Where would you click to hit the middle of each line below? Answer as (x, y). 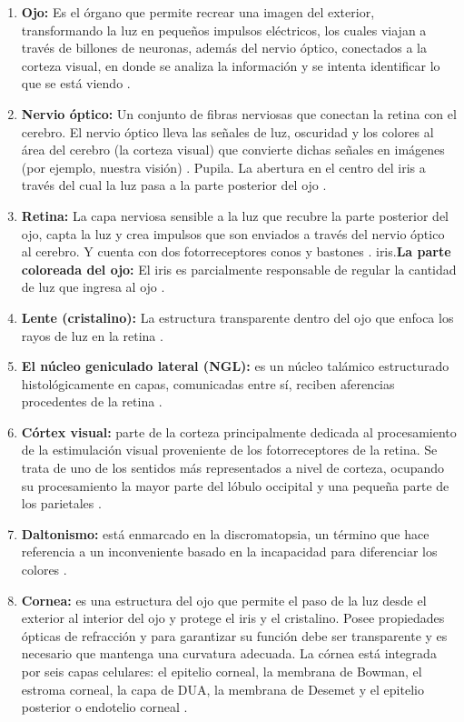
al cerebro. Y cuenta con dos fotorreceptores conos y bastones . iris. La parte (236, 251)
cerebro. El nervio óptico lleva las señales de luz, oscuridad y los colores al (227, 131)
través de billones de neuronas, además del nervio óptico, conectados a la (224, 48)
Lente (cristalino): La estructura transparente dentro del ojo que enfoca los (237, 317)
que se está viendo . (76, 83)
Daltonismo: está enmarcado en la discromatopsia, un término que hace (225, 533)
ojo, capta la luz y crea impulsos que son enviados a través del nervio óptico (233, 233)
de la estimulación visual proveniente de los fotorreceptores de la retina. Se (229, 450)
